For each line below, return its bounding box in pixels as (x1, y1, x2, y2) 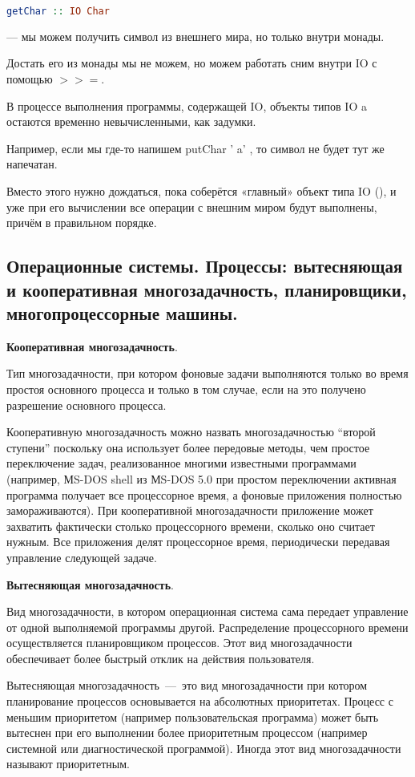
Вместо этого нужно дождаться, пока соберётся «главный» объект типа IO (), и (6, 183, 397, 200)
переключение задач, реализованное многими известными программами (6, 455, 357, 471)
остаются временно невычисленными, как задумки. (6, 113, 256, 130)
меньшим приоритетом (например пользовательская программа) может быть (6, 708, 379, 725)
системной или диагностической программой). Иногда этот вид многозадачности (6, 739, 401, 756)
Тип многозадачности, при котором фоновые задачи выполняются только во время (6, 365, 409, 382)
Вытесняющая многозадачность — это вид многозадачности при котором (6, 677, 368, 694)
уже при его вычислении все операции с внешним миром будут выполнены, (6, 198, 377, 215)
